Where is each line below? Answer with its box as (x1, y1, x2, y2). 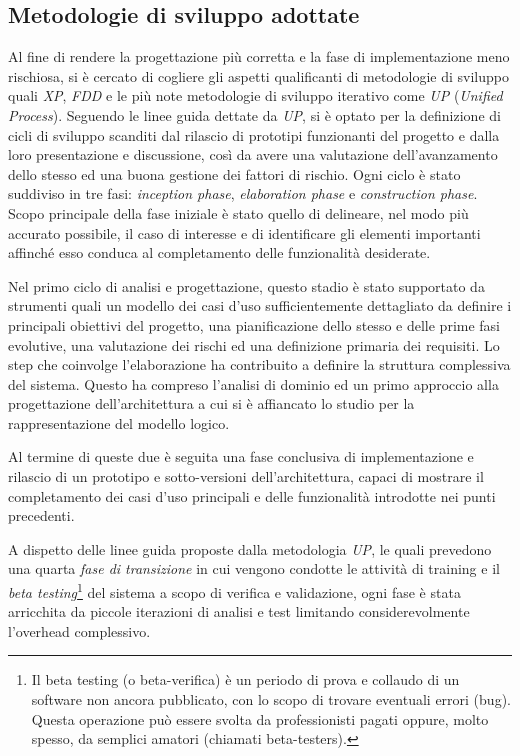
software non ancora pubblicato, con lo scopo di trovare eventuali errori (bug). (31, 689, 511, 710)
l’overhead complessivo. (8, 620, 151, 641)
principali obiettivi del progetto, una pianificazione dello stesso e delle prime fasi (8, 314, 500, 335)
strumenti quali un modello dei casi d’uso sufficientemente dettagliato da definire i (8, 295, 512, 316)
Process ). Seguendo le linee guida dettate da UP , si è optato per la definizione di (8, 104, 501, 125)
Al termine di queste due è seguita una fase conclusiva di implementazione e (8, 446, 474, 467)
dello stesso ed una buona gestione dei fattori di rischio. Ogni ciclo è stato (8, 163, 461, 184)
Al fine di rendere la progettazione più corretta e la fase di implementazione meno (8, 46, 510, 67)
